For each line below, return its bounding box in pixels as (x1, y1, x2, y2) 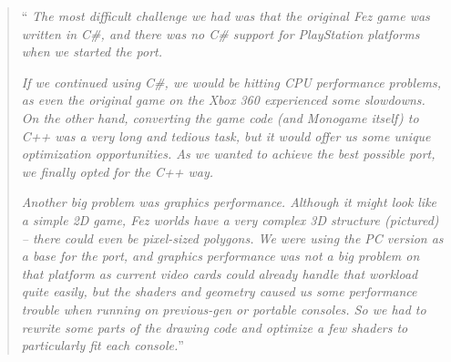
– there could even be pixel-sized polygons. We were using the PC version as (21, 228, 444, 247)
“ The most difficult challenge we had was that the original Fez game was (21, 6, 430, 25)
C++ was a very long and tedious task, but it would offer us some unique (21, 126, 431, 145)
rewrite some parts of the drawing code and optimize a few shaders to (21, 317, 408, 336)
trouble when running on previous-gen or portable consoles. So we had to (21, 299, 426, 318)
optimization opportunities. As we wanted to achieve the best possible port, (21, 144, 436, 163)
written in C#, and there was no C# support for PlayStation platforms (21, 24, 420, 43)
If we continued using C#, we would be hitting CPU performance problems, (21, 72, 442, 91)
